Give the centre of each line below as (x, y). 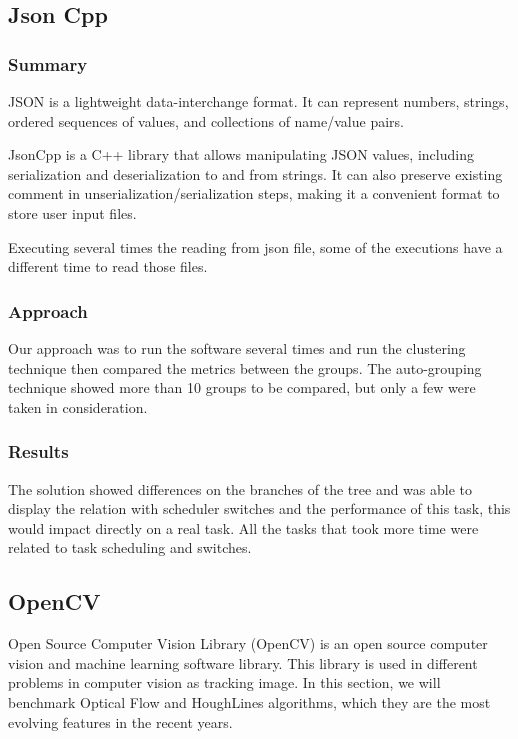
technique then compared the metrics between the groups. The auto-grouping (245, 367)
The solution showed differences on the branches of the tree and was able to (240, 488)
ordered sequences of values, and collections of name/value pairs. (206, 120)
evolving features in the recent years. (120, 721)
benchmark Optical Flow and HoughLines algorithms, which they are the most (249, 701)
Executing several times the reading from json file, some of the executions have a (255, 246)
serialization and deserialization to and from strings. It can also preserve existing (255, 173)
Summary (48, 63)
